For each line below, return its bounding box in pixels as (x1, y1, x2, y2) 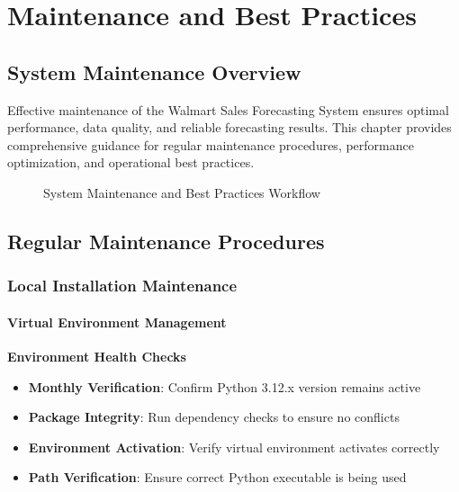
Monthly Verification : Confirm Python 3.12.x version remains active (28, 377, 421, 396)
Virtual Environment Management (7, 312, 227, 331)
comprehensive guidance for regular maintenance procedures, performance (7, 135, 414, 154)
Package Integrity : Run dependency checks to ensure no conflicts (28, 407, 400, 426)
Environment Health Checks (7, 346, 186, 365)
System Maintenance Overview (7, 58, 301, 85)
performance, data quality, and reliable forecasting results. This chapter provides (7, 118, 452, 137)
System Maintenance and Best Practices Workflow (43, 183, 320, 201)
